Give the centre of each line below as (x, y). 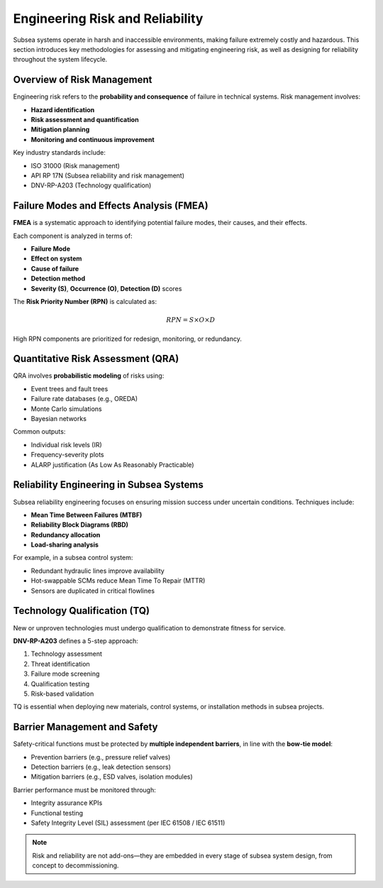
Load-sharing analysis (65, 545)
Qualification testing (60, 684)
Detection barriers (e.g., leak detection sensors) (101, 767)
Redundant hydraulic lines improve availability (98, 571)
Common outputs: (39, 432)
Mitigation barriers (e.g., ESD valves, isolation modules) (112, 777)
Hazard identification (63, 109)
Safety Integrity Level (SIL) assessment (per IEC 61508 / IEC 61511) (128, 823)
